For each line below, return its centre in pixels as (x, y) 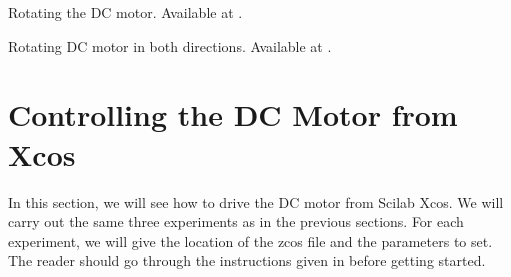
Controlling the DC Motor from (233, 114)
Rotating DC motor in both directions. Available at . (170, 45)
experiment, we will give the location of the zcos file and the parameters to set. (250, 240)
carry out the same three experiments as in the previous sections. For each (236, 221)
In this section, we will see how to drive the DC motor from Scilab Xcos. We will (256, 201)
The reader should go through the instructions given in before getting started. (247, 260)
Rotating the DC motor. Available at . (125, 12)
